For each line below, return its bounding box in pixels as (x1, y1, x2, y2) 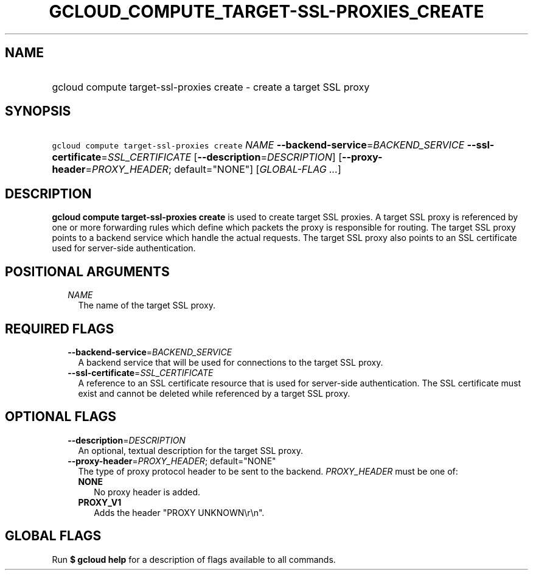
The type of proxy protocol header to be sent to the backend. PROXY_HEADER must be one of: (78, 465, 458, 476)
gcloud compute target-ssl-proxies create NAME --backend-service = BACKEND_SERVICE (52, 139, 465, 152)
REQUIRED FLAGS (5, 321, 114, 336)
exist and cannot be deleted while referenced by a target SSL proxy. (78, 388, 350, 399)
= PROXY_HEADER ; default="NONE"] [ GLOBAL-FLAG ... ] (85, 163, 341, 176)
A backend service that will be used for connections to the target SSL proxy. (78, 357, 383, 368)
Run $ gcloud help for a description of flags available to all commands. (52, 554, 336, 565)
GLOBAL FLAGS (5, 528, 102, 544)
